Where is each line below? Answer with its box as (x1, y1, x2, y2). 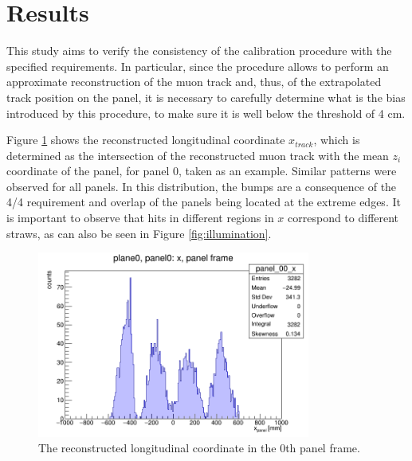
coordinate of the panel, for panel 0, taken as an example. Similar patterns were (6, 162, 397, 179)
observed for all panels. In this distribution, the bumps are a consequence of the (6, 178, 397, 194)
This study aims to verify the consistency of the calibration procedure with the (6, 42, 392, 59)
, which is (313, 131, 360, 148)
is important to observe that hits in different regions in (6, 209, 274, 226)
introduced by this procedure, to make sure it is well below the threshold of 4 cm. (6, 104, 406, 121)
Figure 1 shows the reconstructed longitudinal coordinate (6, 131, 285, 148)
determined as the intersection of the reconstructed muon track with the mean (6, 147, 389, 163)
